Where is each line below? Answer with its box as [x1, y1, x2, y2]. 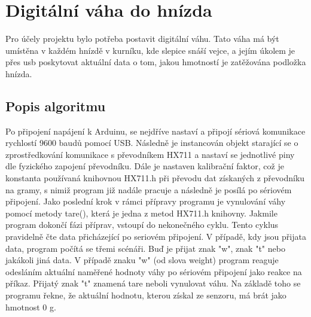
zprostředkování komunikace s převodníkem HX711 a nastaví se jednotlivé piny [5, 148, 295, 160]
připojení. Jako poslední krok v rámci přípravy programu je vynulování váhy [5, 195, 286, 208]
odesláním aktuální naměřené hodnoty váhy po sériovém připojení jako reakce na [5, 265, 302, 278]
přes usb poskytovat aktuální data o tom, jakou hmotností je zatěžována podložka [5, 56, 306, 68]
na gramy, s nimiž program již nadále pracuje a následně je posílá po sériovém [5, 183, 292, 196]
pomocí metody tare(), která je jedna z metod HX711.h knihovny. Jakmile [5, 206, 278, 219]
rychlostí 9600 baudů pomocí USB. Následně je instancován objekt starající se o [5, 136, 298, 149]
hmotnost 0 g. [5, 300, 56, 313]
